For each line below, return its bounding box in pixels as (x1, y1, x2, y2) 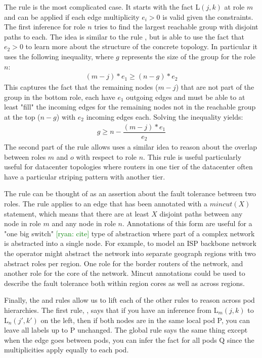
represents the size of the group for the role (121, 51, 255, 61)
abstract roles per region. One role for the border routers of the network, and (4, 258, 243, 268)
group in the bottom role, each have (4, 91, 115, 102)
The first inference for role (4, 21, 85, 32)
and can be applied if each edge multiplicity (4, 11, 140, 22)
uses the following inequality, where (4, 51, 114, 61)
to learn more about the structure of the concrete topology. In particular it (25, 41, 258, 52)
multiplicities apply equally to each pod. (4, 344, 129, 355)
